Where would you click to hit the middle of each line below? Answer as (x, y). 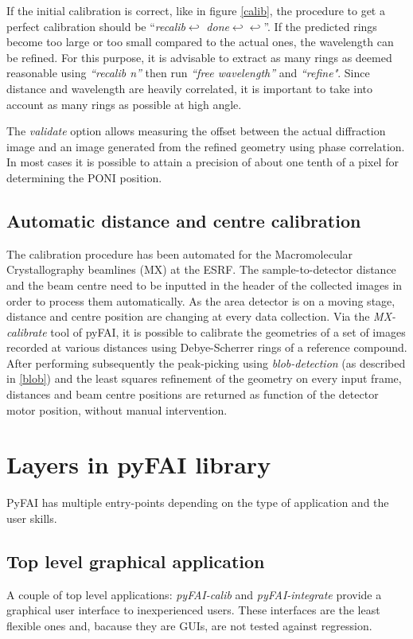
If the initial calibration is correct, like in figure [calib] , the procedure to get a (196, 10)
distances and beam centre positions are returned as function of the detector (193, 394)
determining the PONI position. (84, 177)
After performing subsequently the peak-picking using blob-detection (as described (206, 362)
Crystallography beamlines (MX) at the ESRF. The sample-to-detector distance (201, 269)
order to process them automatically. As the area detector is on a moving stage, (201, 300)
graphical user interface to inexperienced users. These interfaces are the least (193, 610)
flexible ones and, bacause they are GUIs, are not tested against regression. (189, 625)
